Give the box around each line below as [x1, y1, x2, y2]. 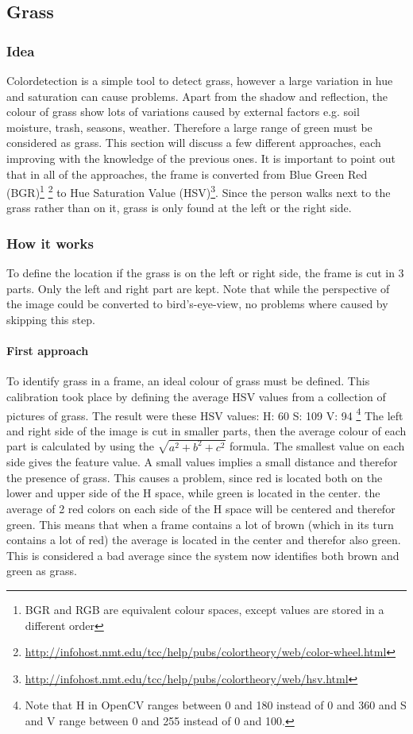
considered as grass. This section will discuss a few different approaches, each [6, 134, 381, 151]
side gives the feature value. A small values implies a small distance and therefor [6, 454, 398, 470]
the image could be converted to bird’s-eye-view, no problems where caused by [6, 296, 388, 312]
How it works [6, 233, 94, 253]
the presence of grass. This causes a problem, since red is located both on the [6, 469, 383, 485]
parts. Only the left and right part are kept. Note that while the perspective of [6, 280, 390, 296]
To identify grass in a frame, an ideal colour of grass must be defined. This [6, 373, 370, 389]
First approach [6, 342, 89, 359]
